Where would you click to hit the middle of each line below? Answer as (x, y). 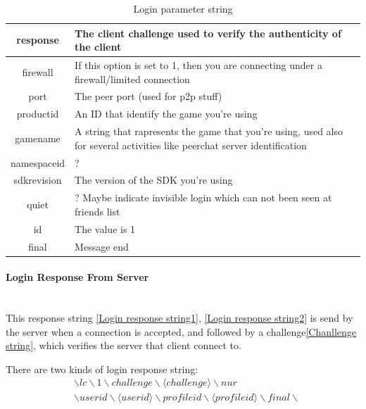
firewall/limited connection (132, 78)
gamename (38, 138)
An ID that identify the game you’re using (166, 114)
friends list (97, 211)
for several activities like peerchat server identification (191, 145)
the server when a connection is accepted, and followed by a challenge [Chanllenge (181, 331)
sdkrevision (38, 180)
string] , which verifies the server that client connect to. (124, 345)
